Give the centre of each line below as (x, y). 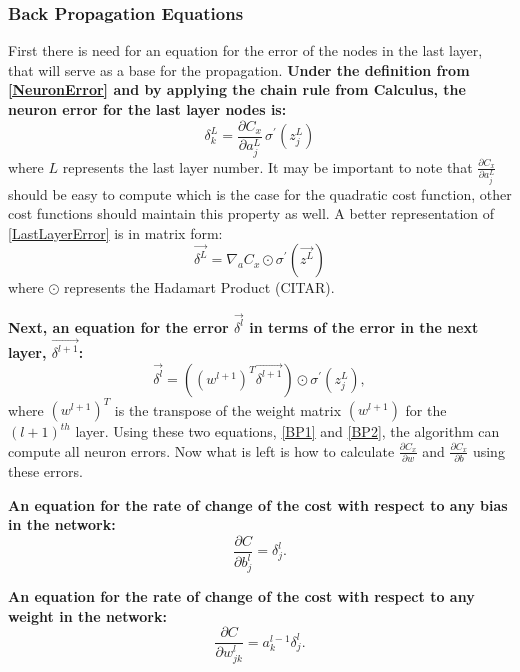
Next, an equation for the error (118, 326)
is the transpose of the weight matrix (228, 409)
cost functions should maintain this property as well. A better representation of (251, 213)
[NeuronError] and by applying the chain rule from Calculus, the (237, 89)
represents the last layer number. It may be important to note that (267, 166)
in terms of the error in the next (364, 326)
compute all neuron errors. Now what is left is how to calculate (201, 450)
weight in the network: (87, 615)
